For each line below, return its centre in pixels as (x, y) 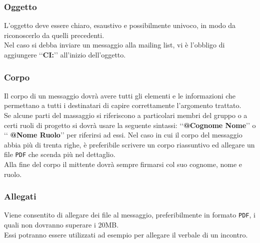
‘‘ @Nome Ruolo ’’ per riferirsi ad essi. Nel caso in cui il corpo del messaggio (123, 135)
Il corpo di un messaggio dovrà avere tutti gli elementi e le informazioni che (120, 95)
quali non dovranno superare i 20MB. (61, 225)
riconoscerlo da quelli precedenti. (54, 35)
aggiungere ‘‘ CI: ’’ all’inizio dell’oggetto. (65, 54)
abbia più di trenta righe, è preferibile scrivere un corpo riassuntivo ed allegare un (129, 144)
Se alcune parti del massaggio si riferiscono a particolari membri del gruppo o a (126, 115)
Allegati (20, 196)
